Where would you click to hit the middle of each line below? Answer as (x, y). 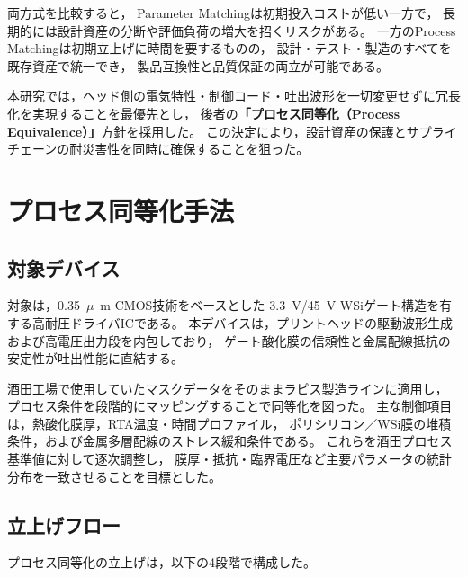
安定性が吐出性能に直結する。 (95, 358)
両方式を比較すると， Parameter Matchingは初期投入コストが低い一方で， (223, 13)
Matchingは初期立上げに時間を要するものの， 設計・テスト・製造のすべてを (229, 48)
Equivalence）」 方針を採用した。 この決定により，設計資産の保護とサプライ (232, 131)
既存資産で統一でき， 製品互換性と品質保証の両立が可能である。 (198, 65)
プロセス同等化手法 (121, 210)
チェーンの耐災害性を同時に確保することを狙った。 (158, 149)
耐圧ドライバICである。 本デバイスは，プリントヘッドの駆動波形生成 (248, 322)
